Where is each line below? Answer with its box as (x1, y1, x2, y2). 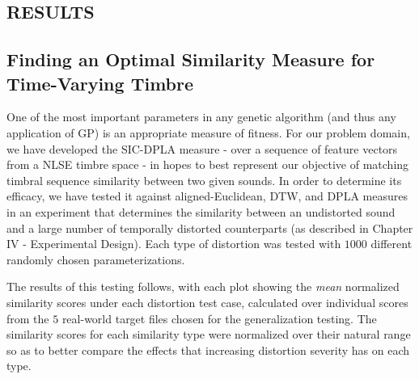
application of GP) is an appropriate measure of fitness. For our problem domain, (6, 124, 410, 141)
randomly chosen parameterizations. (6, 251, 185, 267)
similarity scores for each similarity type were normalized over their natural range (6, 326, 411, 343)
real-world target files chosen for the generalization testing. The (61, 310, 377, 326)
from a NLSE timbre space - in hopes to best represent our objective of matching (6, 156, 409, 173)
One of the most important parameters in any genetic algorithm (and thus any (6, 108, 396, 125)
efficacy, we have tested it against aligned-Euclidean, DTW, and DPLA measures (6, 187, 408, 204)
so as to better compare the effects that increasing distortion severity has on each (6, 341, 410, 358)
